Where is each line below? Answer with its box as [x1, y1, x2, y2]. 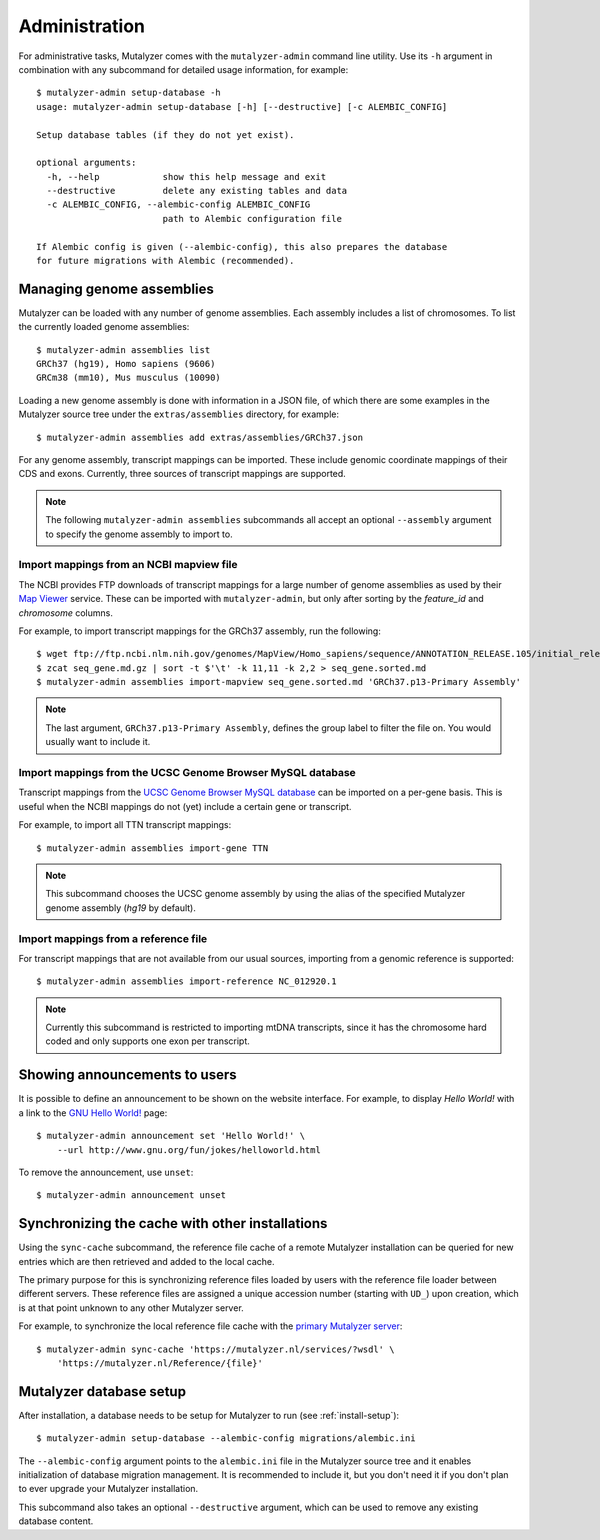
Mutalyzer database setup [18, 1383, 187, 1400]
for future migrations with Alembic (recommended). [36, 255, 295, 267]
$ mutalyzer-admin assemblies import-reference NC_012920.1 [36, 976, 337, 987]
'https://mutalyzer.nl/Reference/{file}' [56, 1357, 264, 1369]
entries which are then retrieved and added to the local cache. [18, 1255, 275, 1267]
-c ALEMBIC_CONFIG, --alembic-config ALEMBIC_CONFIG [46, 199, 311, 210]
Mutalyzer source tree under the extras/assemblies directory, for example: [18, 408, 340, 420]
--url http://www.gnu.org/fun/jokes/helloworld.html [56, 1144, 322, 1155]
